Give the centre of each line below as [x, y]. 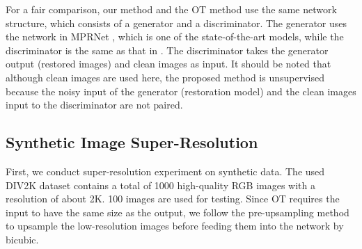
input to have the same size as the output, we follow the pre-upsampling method [178, 212]
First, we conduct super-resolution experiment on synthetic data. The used [165, 171]
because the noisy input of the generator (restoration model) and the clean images [181, 91]
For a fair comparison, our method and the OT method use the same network [171, 9]
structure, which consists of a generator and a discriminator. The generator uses [176, 23]
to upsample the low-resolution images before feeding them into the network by [175, 226]
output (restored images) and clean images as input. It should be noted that [168, 64]
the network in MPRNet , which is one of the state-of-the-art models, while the [175, 37]
